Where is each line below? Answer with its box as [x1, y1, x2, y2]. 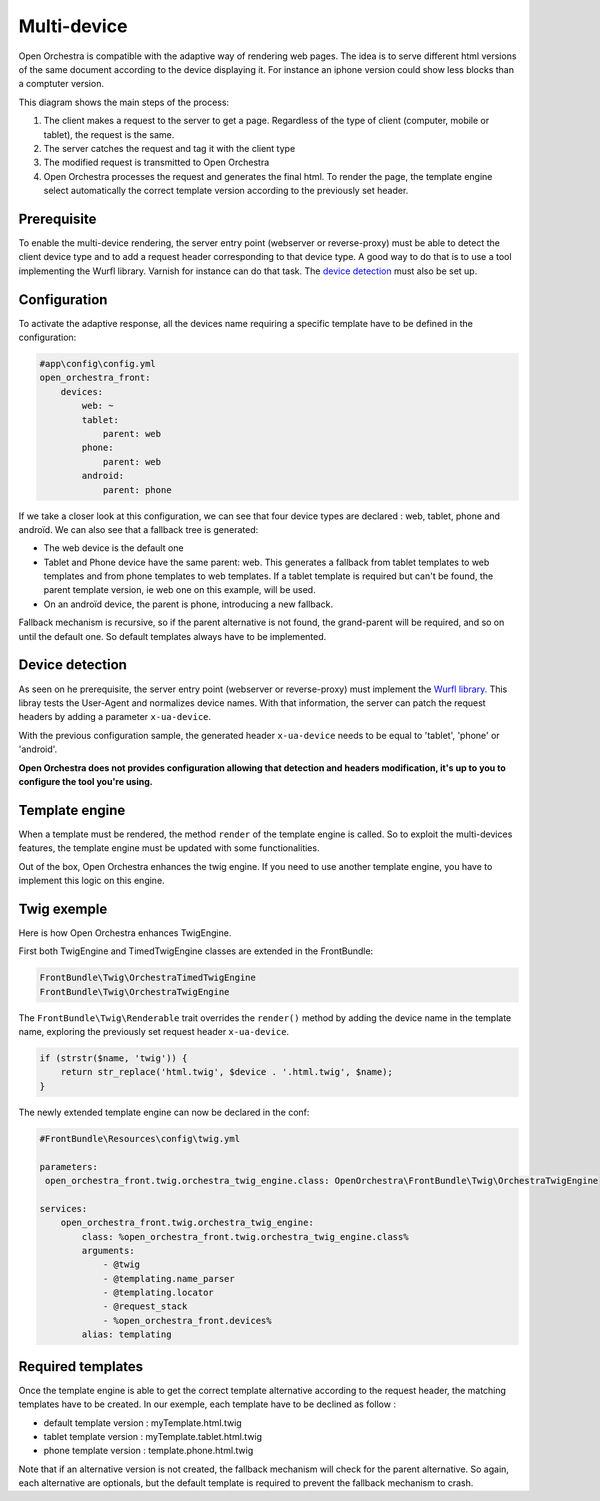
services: [39, 1203, 88, 1214]
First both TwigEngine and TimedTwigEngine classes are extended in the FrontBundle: [18, 945, 374, 957]
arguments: [81, 1245, 135, 1256]
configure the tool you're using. [18, 775, 154, 787]
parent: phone [102, 484, 172, 495]
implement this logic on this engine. [18, 874, 165, 886]
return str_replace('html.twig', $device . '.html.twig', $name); [60, 1066, 394, 1078]
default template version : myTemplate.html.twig [43, 1416, 242, 1429]
